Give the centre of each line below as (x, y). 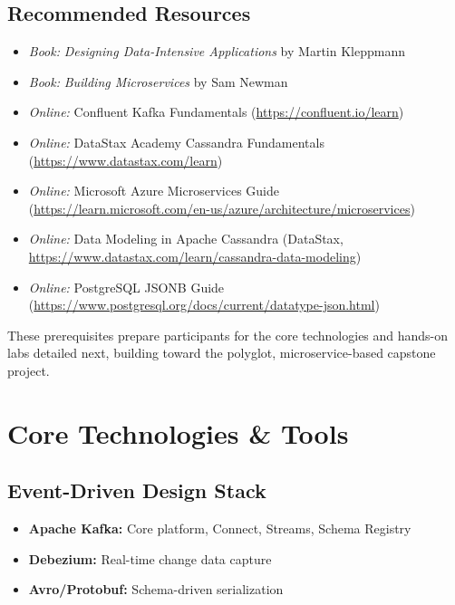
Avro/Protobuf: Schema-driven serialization (156, 589)
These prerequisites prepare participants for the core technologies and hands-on (228, 335)
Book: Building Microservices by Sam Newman (158, 81)
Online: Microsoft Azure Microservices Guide (154, 191)
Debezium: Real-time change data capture (150, 558)
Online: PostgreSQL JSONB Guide (126, 287)
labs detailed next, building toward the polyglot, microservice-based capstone (222, 353)
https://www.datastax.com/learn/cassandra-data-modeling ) (195, 256)
